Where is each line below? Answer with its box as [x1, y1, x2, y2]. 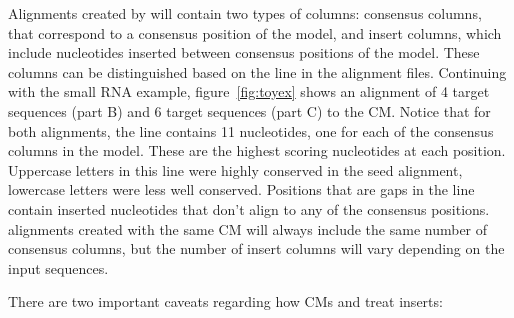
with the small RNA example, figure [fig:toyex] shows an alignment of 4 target [8, 81, 490, 102]
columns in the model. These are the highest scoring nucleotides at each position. [8, 140, 506, 161]
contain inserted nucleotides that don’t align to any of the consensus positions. [8, 198, 490, 219]
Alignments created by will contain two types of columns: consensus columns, [8, 3, 482, 23]
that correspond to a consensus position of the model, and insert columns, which [8, 22, 502, 43]
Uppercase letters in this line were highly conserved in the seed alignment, [8, 159, 463, 180]
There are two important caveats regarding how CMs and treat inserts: [8, 291, 443, 312]
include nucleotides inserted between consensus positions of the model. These [8, 42, 480, 63]
